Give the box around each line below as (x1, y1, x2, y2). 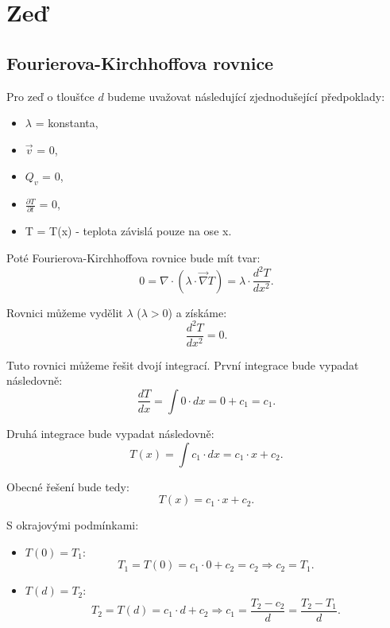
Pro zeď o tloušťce (6, 87, 95, 104)
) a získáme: (168, 304, 227, 320)
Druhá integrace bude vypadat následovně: (6, 424, 214, 441)
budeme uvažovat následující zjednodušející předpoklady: (107, 87, 385, 104)
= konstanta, (35, 114, 98, 131)
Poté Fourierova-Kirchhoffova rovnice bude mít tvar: (6, 250, 261, 266)
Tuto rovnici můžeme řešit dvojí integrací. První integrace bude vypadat (6, 356, 359, 373)
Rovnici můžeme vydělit (6, 304, 123, 320)
